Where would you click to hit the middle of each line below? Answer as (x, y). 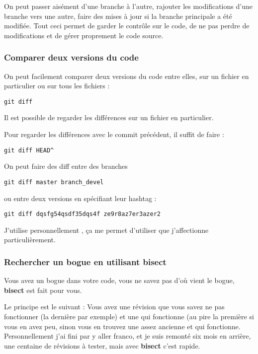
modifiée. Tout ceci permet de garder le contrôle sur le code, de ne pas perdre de (127, 26)
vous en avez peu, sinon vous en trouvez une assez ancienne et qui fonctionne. (122, 326)
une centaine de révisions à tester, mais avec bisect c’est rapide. (102, 345)
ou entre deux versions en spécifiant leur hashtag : (80, 198)
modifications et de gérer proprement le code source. (84, 35)
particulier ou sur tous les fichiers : (57, 86)
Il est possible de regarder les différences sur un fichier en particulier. (109, 117)
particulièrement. (30, 240)
